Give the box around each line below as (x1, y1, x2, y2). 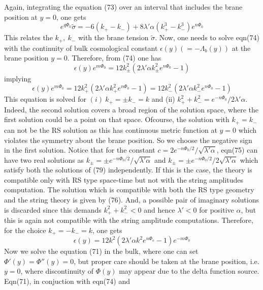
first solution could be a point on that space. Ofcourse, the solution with (4, 114, 229, 125)
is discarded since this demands (4, 204, 102, 215)
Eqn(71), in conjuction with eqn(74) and (4, 275, 130, 286)
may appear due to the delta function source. (119, 266, 259, 276)
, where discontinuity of (20, 266, 94, 276)
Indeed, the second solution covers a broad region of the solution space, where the (4, 104, 259, 114)
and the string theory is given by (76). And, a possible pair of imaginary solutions (4, 194, 259, 205)
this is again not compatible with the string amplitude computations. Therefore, (4, 215, 253, 225)
